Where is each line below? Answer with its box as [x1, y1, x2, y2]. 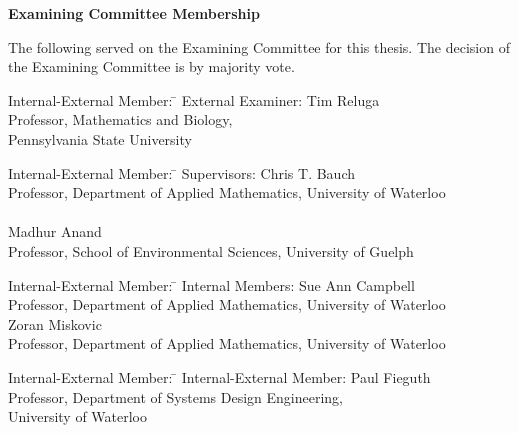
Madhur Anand [8, 221, 102, 242]
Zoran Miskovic [8, 313, 102, 334]
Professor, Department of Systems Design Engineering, [8, 386, 343, 407]
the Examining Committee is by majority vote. [8, 56, 295, 77]
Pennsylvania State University [8, 128, 192, 149]
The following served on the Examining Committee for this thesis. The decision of [8, 36, 510, 57]
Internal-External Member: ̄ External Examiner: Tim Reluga [8, 89, 380, 110]
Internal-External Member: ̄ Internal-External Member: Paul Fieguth [8, 366, 431, 387]
